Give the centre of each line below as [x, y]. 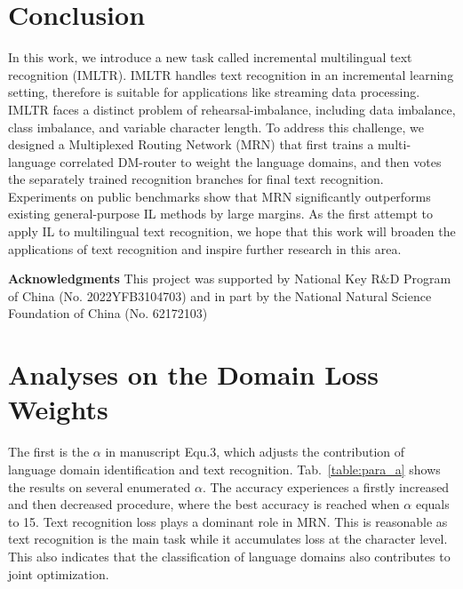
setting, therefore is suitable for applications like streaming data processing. [214, 92]
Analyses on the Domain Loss [194, 374]
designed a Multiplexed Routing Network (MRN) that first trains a [191, 144]
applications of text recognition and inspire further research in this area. [205, 248]
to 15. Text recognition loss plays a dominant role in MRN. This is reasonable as [228, 521]
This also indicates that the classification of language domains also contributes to [229, 556]
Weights [58, 409]
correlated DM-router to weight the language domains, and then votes [251, 161]
